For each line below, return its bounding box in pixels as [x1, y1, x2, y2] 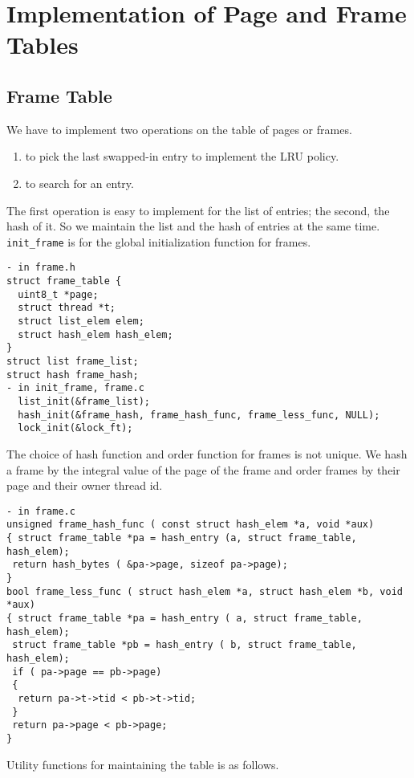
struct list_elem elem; [18, 316, 144, 328]
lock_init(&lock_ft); [18, 422, 133, 434]
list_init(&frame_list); [18, 395, 150, 407]
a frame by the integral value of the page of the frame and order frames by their [6, 461, 400, 478]
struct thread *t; [18, 302, 116, 314]
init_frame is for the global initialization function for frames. [6, 233, 311, 250]
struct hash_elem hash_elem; [18, 328, 173, 340]
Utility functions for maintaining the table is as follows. [6, 756, 279, 772]
